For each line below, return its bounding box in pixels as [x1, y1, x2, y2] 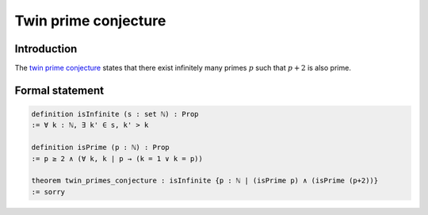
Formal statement [14, 83, 105, 97]
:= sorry [31, 187, 66, 196]
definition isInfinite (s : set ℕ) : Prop [31, 109, 199, 119]
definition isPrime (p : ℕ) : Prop [31, 143, 170, 152]
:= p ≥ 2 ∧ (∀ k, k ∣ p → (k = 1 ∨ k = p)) [31, 154, 204, 163]
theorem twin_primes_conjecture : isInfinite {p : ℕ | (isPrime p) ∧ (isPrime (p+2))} [31, 176, 379, 186]
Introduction [14, 42, 78, 56]
